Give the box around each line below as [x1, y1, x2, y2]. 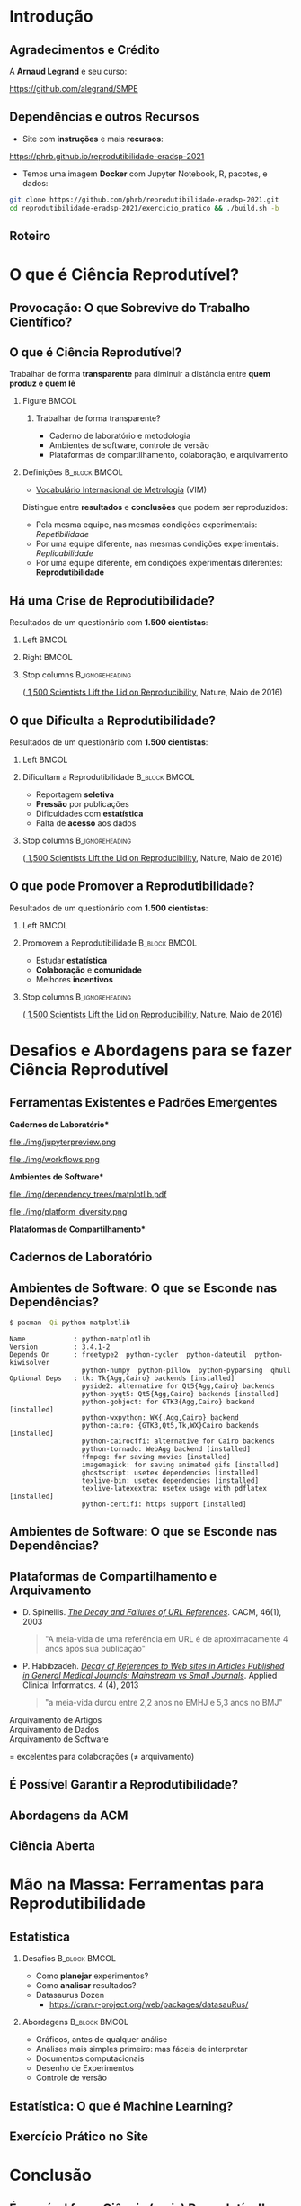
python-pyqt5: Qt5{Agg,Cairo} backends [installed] [81, 1389, 279, 1398]
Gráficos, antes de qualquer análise [35, 2034, 168, 2045]
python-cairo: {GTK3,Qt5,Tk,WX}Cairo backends [81, 1421, 259, 1430]
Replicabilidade [35, 548, 93, 559]
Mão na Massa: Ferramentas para [9, 1874, 265, 1895]
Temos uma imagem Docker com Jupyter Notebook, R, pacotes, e [22, 168, 268, 179]
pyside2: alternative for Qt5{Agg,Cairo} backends [81, 1381, 276, 1391]
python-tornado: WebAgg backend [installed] [81, 1444, 252, 1454]
